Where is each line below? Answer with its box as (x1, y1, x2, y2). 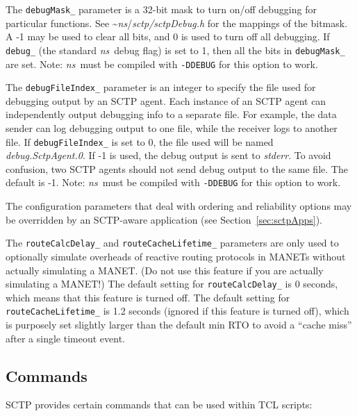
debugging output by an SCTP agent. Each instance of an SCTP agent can (6, 93, 326, 108)
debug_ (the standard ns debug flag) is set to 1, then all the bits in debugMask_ (6, 42, 345, 57)
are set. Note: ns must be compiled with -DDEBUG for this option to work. (6, 56, 318, 71)
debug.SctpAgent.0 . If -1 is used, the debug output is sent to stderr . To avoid (6, 148, 331, 163)
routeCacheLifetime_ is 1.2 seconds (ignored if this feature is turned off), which (6, 303, 349, 318)
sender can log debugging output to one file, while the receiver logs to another (6, 121, 338, 135)
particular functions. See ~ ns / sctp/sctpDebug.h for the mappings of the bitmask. (6, 15, 348, 30)
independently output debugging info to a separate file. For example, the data (6, 107, 337, 122)
